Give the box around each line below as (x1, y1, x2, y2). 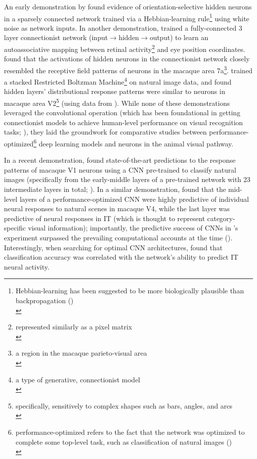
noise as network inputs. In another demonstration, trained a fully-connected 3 (4, 22, 242, 33)
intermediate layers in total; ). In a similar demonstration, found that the (4, 184, 226, 194)
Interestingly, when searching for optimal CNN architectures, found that (4, 242, 223, 252)
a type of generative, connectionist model (15, 374, 140, 384)
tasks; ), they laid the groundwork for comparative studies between (4, 127, 207, 137)
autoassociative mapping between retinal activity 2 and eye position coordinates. (4, 43, 246, 54)
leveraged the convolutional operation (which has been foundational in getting (4, 107, 241, 118)
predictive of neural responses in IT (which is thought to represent (4, 213, 205, 223)
